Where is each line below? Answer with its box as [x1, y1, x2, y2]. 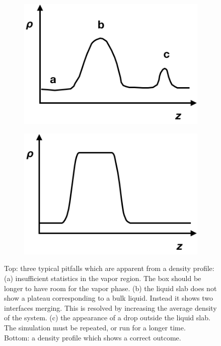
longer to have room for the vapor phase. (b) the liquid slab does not [4, 283, 217, 293]
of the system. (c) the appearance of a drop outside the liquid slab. [4, 312, 210, 323]
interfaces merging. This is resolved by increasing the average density [4, 302, 217, 313]
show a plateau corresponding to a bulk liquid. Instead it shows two [4, 293, 213, 303]
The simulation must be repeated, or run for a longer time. [4, 322, 186, 332]
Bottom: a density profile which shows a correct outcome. [4, 332, 181, 342]
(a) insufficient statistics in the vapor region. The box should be [4, 272, 201, 283]
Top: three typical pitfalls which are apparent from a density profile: [4, 263, 214, 273]
